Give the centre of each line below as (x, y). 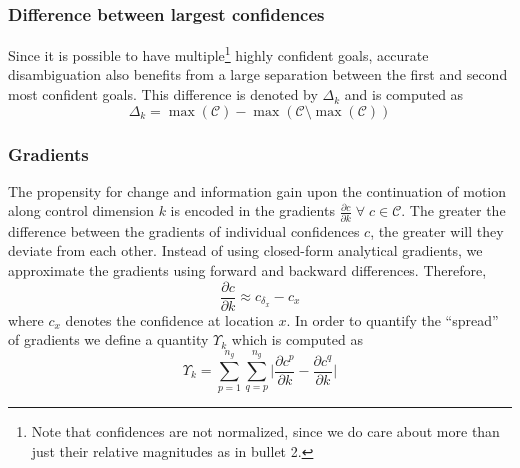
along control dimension (81, 210)
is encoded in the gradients (252, 210)
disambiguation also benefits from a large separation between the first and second (258, 74)
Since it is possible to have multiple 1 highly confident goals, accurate (218, 53)
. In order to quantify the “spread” (392, 319)
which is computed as (297, 339)
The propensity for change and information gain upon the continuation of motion (257, 190)
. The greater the (453, 210)
